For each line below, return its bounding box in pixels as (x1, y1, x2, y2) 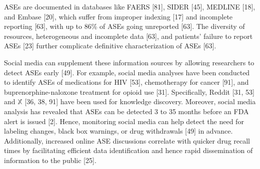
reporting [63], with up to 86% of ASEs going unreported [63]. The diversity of (4, 21, 245, 31)
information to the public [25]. (4, 155, 96, 165)
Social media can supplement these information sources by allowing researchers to (4, 57, 254, 67)
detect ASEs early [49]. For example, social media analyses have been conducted (4, 67, 250, 77)
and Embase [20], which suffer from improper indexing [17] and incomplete (4, 11, 233, 21)
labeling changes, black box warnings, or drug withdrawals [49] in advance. (4, 126, 233, 136)
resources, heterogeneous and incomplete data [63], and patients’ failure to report (4, 30, 253, 41)
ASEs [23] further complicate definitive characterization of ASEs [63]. (4, 40, 216, 51)
